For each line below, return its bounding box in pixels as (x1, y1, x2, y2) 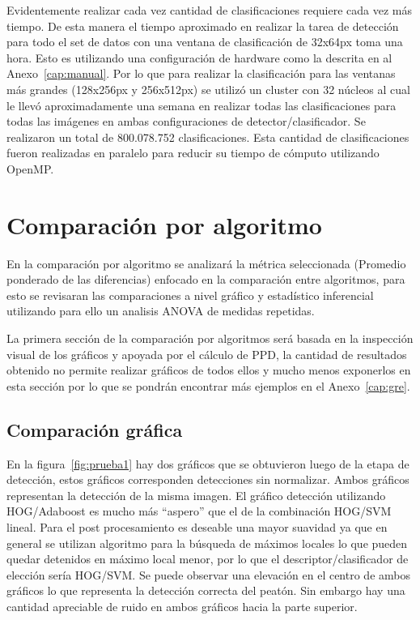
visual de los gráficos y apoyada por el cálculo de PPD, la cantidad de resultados (6, 345, 407, 362)
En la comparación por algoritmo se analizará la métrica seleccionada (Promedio (6, 254, 406, 272)
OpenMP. (6, 160, 54, 177)
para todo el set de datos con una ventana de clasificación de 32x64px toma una (6, 33, 403, 50)
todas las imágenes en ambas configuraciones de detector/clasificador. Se (6, 113, 366, 130)
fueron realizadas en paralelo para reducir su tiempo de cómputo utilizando (6, 144, 380, 161)
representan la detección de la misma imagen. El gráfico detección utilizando (6, 486, 386, 503)
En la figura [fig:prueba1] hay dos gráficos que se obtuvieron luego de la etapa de (6, 455, 409, 472)
